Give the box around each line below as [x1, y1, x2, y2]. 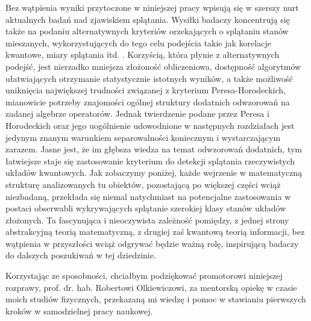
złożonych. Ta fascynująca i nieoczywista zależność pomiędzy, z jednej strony [5, 213, 289, 226]
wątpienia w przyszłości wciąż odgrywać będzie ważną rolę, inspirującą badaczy [5, 237, 299, 249]
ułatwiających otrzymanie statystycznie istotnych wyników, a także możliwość [5, 72, 293, 84]
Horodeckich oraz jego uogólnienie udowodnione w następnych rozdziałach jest [5, 119, 295, 131]
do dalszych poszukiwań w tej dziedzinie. [5, 249, 156, 261]
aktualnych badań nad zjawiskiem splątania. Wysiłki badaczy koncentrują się [5, 13, 290, 25]
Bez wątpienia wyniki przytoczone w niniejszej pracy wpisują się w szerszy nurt [5, 1, 299, 13]
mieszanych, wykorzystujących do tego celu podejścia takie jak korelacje [5, 36, 271, 49]
